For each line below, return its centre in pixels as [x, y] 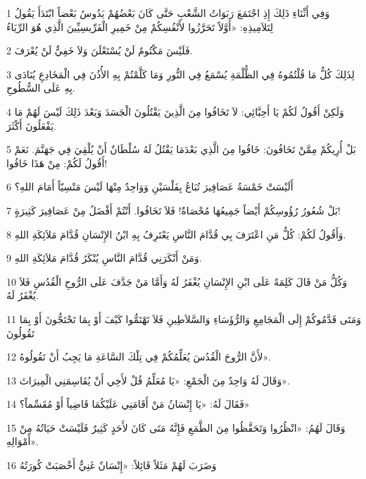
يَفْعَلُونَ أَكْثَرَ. [31, 125]
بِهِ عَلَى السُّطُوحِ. [41, 88]
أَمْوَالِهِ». [23, 441]
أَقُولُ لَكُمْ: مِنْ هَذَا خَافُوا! [57, 163]
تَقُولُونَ [20, 333]
